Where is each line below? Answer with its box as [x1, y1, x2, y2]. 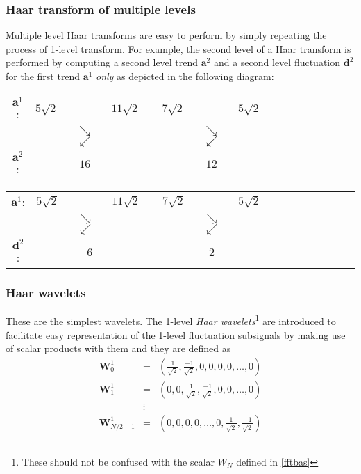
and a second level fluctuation [213, 55, 341, 70]
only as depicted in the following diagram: [96, 69, 274, 83]
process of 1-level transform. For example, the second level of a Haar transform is [6, 41, 351, 56]
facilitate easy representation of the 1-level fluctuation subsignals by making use [6, 327, 346, 342]
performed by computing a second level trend [6, 55, 199, 70]
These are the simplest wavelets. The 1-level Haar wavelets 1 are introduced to [6, 312, 336, 329]
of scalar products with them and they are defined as [6, 341, 231, 356]
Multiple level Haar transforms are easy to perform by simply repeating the [6, 28, 327, 42]
